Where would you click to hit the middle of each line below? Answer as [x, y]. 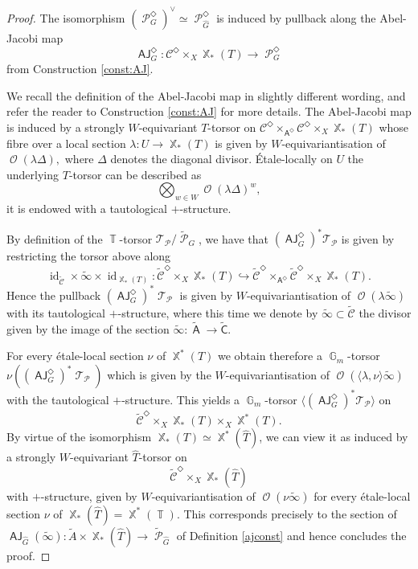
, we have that [233, 238]
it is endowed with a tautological [87, 209]
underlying [33, 174]
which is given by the [159, 375]
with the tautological [58, 399]
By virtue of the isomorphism [79, 437]
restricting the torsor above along [89, 256]
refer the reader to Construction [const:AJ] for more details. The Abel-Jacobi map [209, 111]
